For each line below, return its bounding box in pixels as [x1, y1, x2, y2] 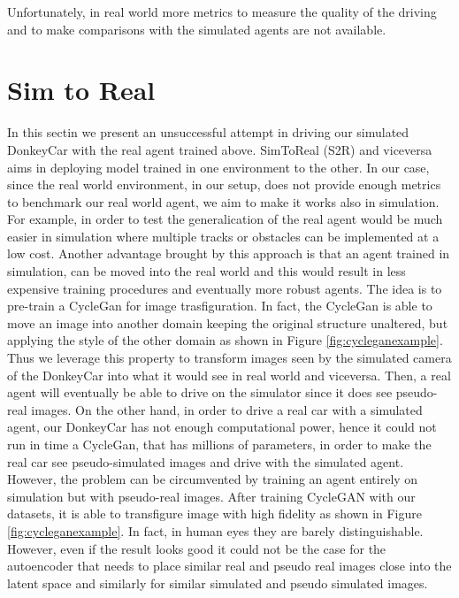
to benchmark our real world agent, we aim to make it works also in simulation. [7, 192, 440, 211]
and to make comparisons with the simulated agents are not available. [7, 19, 386, 38]
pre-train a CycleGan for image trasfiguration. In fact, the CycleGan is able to [7, 296, 432, 315]
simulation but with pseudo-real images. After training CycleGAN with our [7, 487, 416, 505]
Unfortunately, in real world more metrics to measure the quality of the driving [7, 3, 437, 20]
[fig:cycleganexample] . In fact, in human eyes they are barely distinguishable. [7, 521, 424, 540]
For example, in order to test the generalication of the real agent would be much [7, 210, 443, 228]
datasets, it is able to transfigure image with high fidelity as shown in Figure [7, 504, 422, 523]
